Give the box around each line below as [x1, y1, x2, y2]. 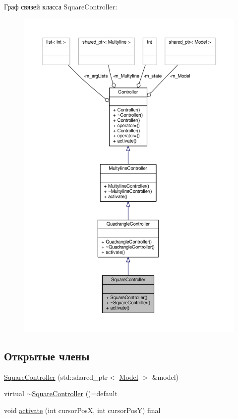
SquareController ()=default [32, 388, 118, 399]
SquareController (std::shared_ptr [4, 371, 108, 382]
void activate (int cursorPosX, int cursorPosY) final [4, 405, 161, 415]
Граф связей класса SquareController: [4, 1, 118, 11]
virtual [4, 388, 24, 399]
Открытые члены [4, 348, 90, 363]
